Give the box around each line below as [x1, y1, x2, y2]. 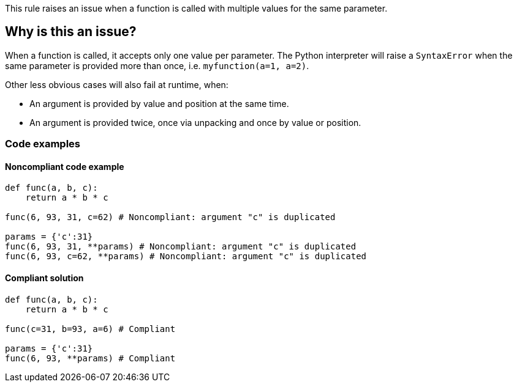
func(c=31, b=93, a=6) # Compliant [5, 323, 176, 334]
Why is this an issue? [5, 24, 137, 40]
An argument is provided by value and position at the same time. [29, 98, 289, 109]
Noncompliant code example [5, 161, 124, 172]
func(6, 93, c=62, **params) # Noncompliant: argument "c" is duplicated [5, 251, 367, 262]
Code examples [5, 138, 81, 150]
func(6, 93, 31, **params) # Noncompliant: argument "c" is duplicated [5, 241, 357, 252]
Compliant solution [5, 273, 84, 284]
